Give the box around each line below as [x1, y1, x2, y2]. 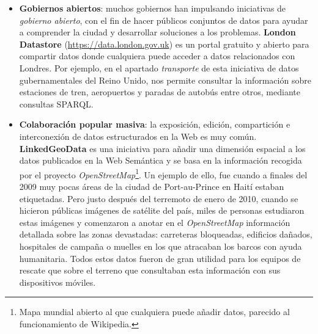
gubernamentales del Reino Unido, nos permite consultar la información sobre [19, 73, 311, 86]
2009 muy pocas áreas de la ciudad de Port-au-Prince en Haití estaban [19, 180, 284, 192]
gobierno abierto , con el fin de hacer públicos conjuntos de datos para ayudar [19, 13, 308, 26]
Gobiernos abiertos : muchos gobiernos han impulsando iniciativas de [19, 2, 286, 14]
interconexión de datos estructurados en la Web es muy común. [19, 129, 257, 142]
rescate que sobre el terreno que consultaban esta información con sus [19, 264, 281, 277]
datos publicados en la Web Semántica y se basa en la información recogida [19, 154, 302, 167]
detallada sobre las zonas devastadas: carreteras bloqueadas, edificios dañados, [19, 228, 312, 241]
